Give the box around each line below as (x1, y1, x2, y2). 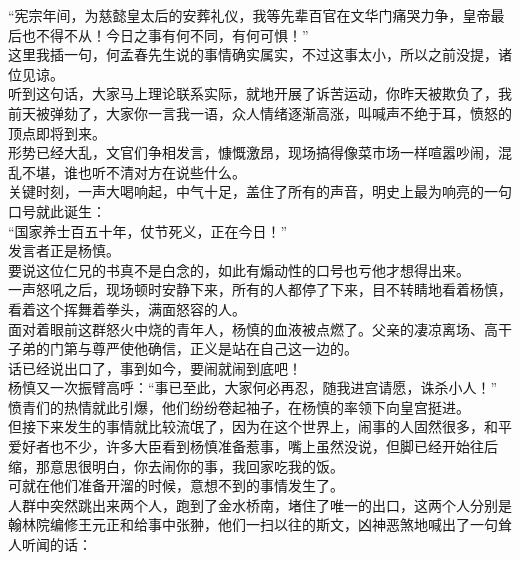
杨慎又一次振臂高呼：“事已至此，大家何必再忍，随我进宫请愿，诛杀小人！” (8, 377, 498, 398)
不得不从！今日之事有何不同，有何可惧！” (35, 24, 309, 45)
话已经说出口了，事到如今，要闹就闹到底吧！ (8, 357, 302, 378)
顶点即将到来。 (8, 122, 106, 143)
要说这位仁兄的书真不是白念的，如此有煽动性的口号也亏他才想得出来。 (8, 259, 470, 280)
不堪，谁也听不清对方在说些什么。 (21, 161, 246, 182)
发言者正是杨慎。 (8, 240, 120, 261)
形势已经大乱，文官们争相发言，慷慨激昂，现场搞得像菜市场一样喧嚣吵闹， (8, 142, 498, 163)
